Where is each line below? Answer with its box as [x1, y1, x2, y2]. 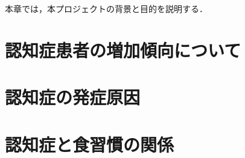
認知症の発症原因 [5, 85, 141, 109]
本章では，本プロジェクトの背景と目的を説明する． [5, 2, 208, 14]
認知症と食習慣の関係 [5, 132, 174, 156]
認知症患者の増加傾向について [5, 37, 241, 62]
